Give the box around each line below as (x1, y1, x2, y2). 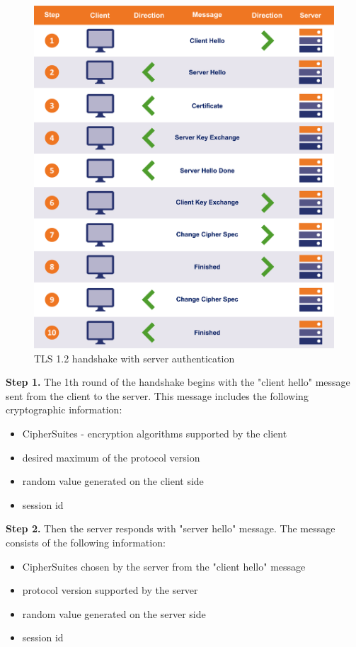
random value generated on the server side (22, 606, 206, 621)
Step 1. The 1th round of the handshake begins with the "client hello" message (6, 374, 350, 389)
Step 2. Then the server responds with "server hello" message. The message (6, 521, 335, 536)
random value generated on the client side (22, 474, 204, 488)
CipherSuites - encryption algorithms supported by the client (22, 425, 287, 440)
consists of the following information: (6, 534, 166, 549)
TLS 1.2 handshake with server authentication (34, 350, 235, 365)
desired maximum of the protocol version (22, 450, 200, 464)
